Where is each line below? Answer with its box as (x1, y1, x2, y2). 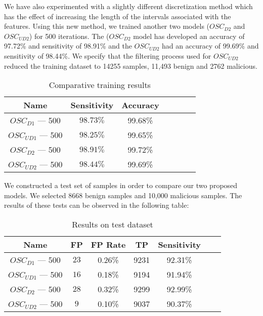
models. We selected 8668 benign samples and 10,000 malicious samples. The (4, 190, 242, 200)
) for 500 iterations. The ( (29, 30, 109, 41)
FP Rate (91, 238, 126, 250)
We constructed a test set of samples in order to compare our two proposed (4, 180, 238, 191)
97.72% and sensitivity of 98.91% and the (4, 40, 132, 51)
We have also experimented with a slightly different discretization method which (4, 1, 253, 11)
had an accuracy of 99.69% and (162, 40, 259, 51)
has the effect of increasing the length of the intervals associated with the (4, 11, 231, 21)
